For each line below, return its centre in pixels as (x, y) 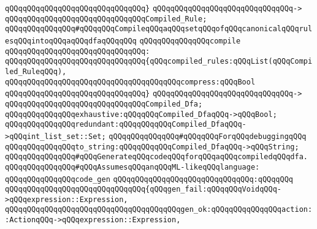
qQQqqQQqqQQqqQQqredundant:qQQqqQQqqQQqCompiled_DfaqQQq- (126, 125)
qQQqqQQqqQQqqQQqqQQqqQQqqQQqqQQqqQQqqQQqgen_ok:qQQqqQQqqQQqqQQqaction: (159, 210)
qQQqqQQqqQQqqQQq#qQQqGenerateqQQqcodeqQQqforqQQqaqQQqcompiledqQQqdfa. (156, 157)
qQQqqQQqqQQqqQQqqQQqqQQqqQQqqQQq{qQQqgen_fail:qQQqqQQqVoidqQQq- (143, 190)
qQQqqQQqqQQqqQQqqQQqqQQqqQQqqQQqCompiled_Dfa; (104, 104)
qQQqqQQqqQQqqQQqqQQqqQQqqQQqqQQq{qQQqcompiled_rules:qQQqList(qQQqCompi (159, 62)
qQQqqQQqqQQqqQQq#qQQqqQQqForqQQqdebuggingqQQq (208, 136)
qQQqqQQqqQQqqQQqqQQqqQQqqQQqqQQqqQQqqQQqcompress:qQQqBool (130, 82)
